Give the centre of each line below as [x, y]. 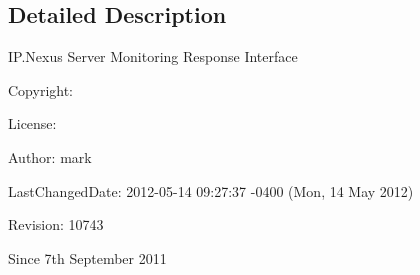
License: [32, 123]
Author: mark [50, 156]
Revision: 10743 [56, 224]
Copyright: [41, 89]
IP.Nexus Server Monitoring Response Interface [153, 56]
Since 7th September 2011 [87, 257]
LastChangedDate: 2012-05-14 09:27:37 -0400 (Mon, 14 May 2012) [211, 190]
